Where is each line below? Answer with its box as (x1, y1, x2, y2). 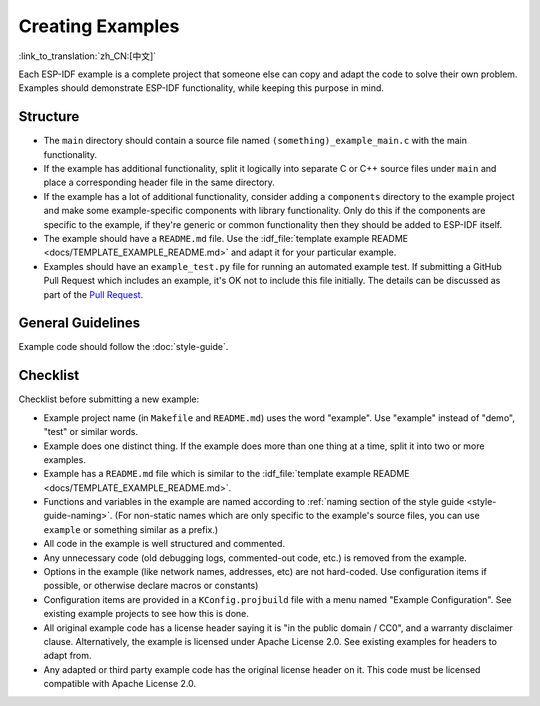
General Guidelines (18, 315, 140, 332)
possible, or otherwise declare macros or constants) (43, 580, 259, 592)
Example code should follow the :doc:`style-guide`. (18, 341, 229, 353)
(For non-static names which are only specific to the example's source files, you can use (114, 510, 480, 522)
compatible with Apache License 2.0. (43, 678, 197, 690)
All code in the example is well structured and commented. (43, 538, 285, 550)
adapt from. (43, 650, 92, 662)
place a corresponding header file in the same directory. (43, 176, 275, 189)
